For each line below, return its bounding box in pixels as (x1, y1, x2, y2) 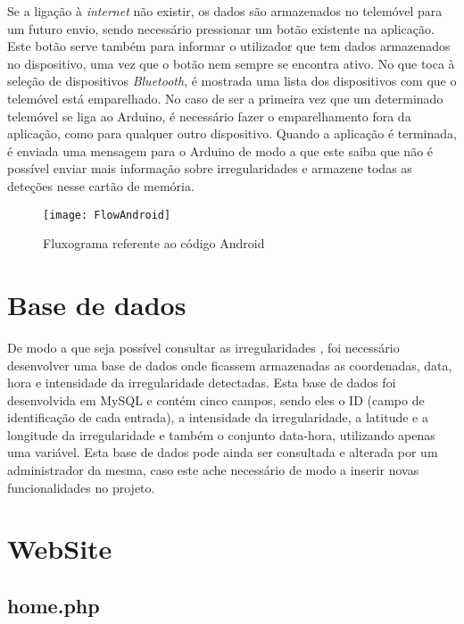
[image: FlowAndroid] (43, 208, 171, 221)
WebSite (7, 530, 112, 567)
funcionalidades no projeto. (7, 478, 155, 496)
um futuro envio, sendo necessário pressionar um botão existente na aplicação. (7, 19, 435, 37)
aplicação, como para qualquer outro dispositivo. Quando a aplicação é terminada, (7, 124, 457, 143)
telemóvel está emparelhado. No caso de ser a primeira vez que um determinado (7, 88, 443, 107)
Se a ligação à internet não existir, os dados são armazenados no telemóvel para (7, 2, 443, 20)
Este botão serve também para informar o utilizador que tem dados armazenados (7, 37, 451, 55)
